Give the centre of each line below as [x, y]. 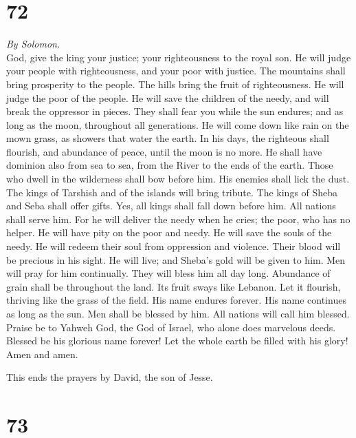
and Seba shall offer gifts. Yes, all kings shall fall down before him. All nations [171, 206]
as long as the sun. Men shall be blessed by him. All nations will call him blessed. [178, 313]
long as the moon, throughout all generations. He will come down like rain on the [178, 124]
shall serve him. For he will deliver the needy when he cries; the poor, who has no [178, 219]
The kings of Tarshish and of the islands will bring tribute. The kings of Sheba [172, 192]
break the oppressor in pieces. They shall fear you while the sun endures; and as [175, 111]
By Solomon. [33, 44]
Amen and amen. [42, 354]
